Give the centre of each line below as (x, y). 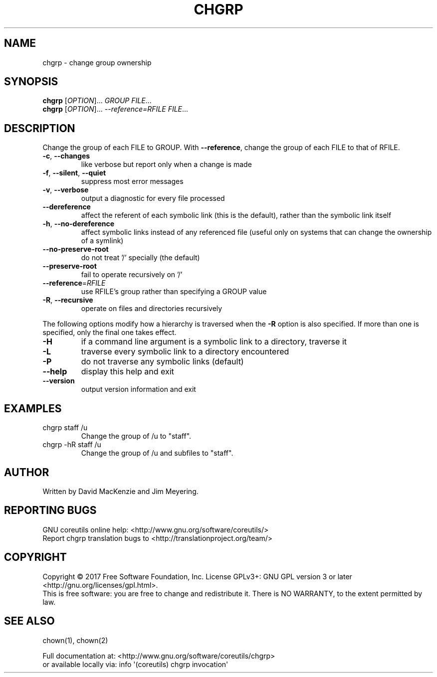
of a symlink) (102, 241)
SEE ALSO (29, 621)
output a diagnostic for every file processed (153, 198)
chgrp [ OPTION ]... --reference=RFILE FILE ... (115, 109)
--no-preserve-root (76, 249)
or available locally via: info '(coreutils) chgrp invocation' (135, 664)
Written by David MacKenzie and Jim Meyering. (120, 491)
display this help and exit (127, 372)
